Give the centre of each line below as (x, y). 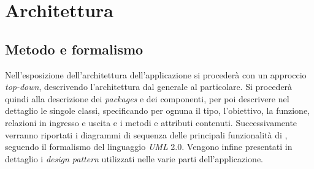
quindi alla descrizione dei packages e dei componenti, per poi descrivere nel (147, 98)
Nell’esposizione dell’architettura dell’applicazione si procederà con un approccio (156, 74)
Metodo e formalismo (74, 49)
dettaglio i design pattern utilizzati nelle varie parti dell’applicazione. (134, 158)
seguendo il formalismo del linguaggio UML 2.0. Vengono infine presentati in (149, 147)
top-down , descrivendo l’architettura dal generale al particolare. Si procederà (149, 87)
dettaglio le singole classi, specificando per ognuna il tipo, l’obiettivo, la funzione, (157, 111)
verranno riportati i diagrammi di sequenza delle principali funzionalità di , (146, 134)
